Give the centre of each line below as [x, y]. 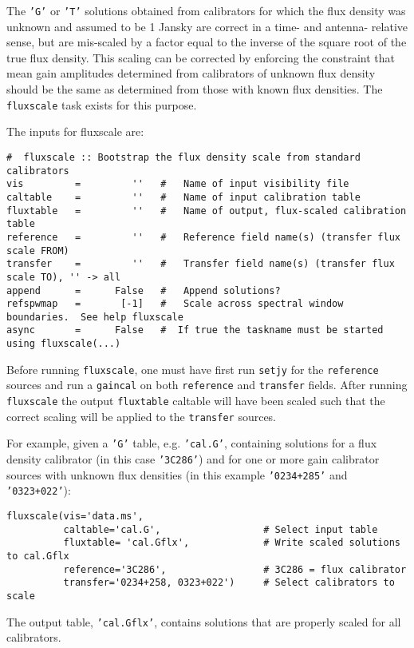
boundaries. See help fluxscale [95, 317]
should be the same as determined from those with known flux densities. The [195, 89]
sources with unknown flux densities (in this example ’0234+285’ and [177, 474]
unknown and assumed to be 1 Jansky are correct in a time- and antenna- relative [207, 26]
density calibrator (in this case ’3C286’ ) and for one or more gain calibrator [193, 459]
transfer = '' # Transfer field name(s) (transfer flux [201, 264]
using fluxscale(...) [64, 344]
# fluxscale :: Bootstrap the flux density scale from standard [183, 157]
